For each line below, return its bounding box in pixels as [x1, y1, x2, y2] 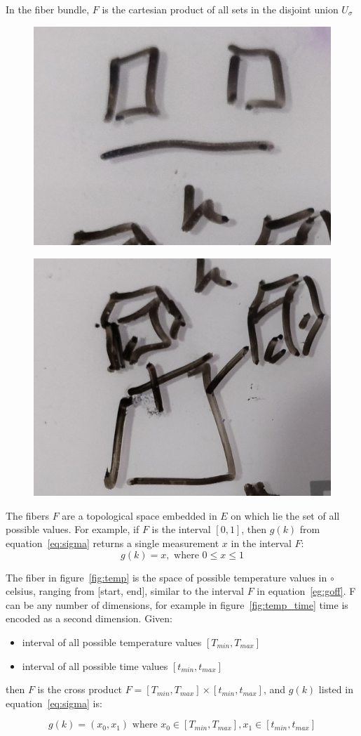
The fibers [6, 508, 49, 523]
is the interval [151, 522, 211, 537]
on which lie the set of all [231, 508, 340, 523]
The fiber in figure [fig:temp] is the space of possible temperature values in [6, 570, 327, 584]
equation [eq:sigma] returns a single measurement [6, 536, 219, 551]
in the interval [231, 536, 292, 551]
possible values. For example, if [6, 522, 139, 537]
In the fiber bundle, [6, 2, 90, 16]
